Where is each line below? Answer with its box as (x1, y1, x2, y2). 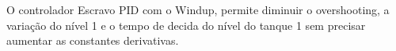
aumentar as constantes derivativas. (6, 32, 179, 49)
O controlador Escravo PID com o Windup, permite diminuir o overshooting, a (6, 2, 390, 17)
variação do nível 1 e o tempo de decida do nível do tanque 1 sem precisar (6, 16, 366, 33)
